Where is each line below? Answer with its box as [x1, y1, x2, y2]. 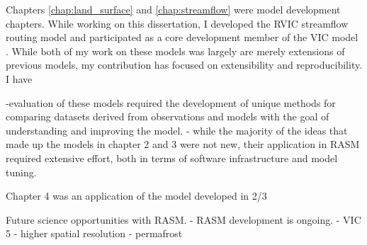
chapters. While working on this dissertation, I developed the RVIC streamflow [6, 16, 349, 30]
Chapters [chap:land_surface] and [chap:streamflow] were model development [6, 2, 341, 16]
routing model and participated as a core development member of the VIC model [6, 30, 358, 45]
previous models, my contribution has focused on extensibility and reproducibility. [6, 57, 363, 72]
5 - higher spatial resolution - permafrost [6, 226, 183, 241]
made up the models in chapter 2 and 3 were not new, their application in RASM [6, 137, 360, 152]
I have [6, 71, 33, 86]
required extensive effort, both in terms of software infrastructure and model [6, 150, 338, 165]
